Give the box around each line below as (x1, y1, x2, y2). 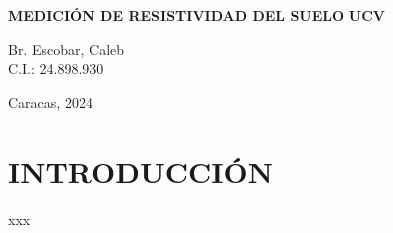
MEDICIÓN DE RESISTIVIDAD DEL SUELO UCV (8, 5, 385, 25)
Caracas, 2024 (8, 91, 93, 112)
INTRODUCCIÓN (8, 150, 273, 191)
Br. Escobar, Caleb (8, 38, 125, 59)
